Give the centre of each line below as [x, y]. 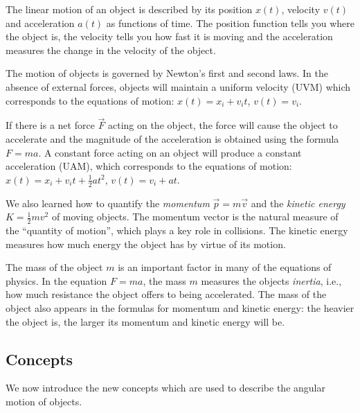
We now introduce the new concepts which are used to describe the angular [165, 388]
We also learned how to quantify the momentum [108, 203]
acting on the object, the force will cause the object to [223, 125]
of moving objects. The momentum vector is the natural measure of [195, 217]
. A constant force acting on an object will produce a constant [170, 152]
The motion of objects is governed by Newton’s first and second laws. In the [167, 73]
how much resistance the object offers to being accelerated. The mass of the [166, 294]
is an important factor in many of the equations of [225, 267]
